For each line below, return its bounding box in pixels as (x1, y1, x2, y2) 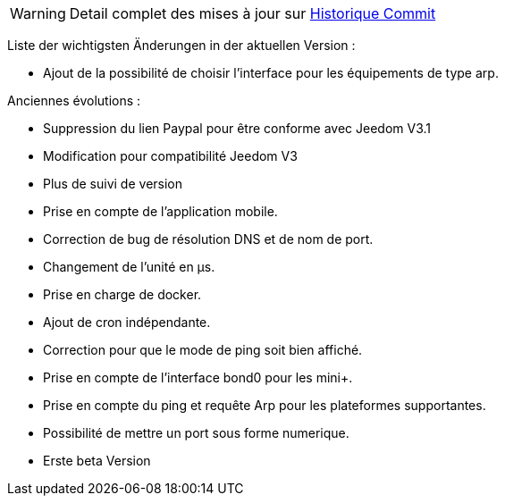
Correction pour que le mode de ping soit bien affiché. (43, 342, 363, 357)
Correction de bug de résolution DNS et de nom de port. (43, 231, 374, 247)
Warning (10, 4, 66, 22)
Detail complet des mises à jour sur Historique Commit (69, 4, 436, 22)
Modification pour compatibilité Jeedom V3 (43, 148, 298, 163)
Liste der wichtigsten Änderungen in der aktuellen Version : (7, 38, 356, 53)
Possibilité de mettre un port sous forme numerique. (43, 425, 349, 440)
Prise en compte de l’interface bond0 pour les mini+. (43, 370, 353, 385)
